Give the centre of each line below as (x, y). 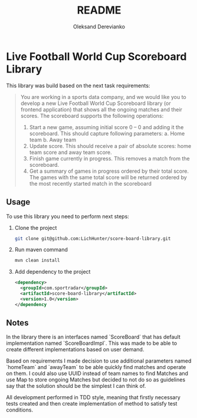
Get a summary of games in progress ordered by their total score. (109, 171)
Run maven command (41, 250)
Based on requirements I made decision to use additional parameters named (99, 361)
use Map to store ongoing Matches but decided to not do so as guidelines (96, 380)
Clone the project (36, 228)
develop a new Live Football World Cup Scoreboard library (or (96, 103)
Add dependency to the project (52, 272)
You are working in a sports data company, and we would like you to (104, 97)
